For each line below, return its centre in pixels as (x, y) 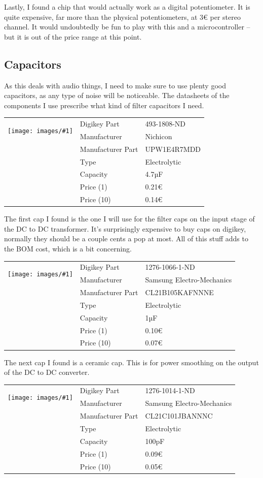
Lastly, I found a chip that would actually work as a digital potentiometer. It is (127, 7)
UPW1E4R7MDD (173, 149)
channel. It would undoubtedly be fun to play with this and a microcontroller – (127, 27)
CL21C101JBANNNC (179, 416)
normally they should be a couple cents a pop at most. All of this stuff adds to (126, 238)
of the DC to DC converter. (47, 372)
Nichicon (159, 136)
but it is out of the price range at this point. (73, 36)
